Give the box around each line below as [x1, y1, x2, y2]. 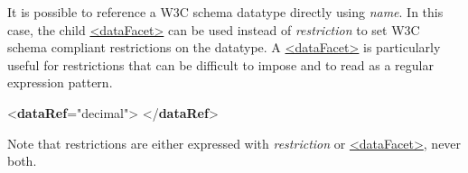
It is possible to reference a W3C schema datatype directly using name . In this [7, 3, 444, 21]
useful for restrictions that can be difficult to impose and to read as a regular [7, 55, 434, 74]
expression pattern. [7, 73, 113, 92]
